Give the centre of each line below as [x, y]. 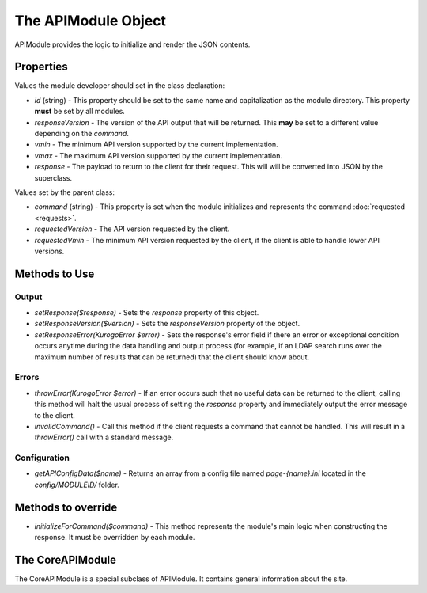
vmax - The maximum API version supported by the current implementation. [158, 155]
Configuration [42, 458]
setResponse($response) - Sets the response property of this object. [147, 313]
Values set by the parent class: [64, 192]
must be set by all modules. [80, 112]
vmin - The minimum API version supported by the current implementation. [156, 144]
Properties [41, 67]
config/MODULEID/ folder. [77, 485]
